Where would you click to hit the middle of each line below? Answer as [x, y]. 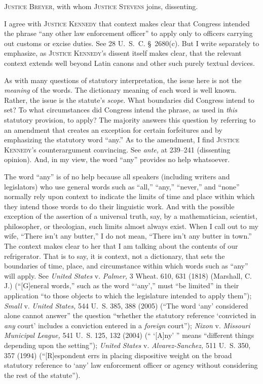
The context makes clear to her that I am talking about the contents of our [121, 246]
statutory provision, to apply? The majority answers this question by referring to [130, 119]
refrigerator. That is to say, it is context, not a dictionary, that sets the [115, 256]
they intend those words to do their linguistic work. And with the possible [119, 206]
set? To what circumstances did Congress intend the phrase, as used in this [121, 110]
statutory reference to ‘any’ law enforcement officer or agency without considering [131, 365]
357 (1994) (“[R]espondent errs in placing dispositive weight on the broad [118, 355]
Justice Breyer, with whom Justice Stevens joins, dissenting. [101, 6]
